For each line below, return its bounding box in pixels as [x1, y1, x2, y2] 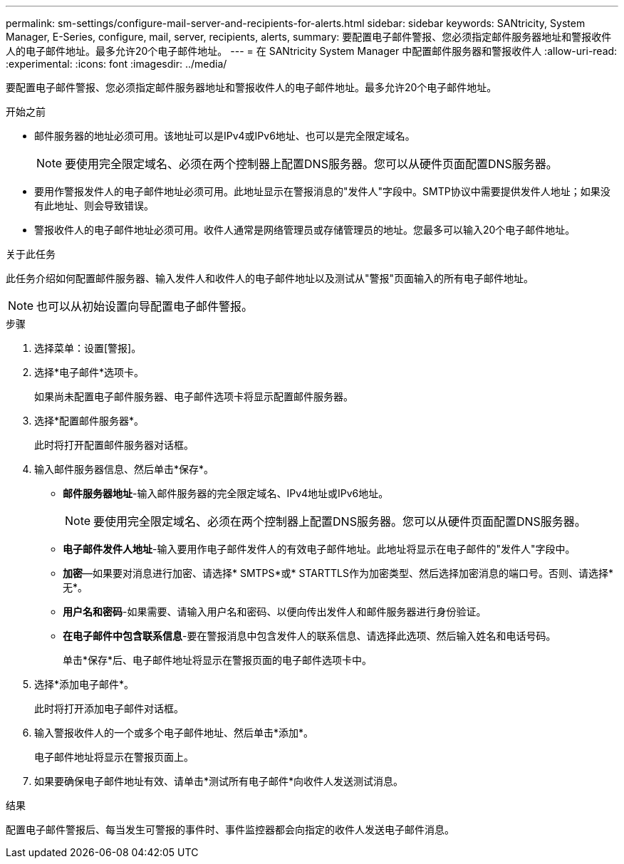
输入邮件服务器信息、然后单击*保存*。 [34, 463, 214, 475]
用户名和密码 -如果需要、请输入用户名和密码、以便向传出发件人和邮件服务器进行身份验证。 [63, 605, 487, 618]
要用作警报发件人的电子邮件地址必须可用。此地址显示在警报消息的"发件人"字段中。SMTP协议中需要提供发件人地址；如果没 [34, 185, 610, 197]
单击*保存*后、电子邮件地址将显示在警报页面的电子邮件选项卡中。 [63, 654, 373, 666]
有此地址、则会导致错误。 [34, 199, 154, 212]
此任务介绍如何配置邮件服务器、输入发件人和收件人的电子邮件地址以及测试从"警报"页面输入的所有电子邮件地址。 [6, 272, 534, 284]
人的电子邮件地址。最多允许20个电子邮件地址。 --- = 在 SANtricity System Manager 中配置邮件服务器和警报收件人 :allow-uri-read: [6, 45, 618, 57]
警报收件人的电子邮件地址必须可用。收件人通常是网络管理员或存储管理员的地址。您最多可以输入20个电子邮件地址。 [34, 224, 576, 236]
